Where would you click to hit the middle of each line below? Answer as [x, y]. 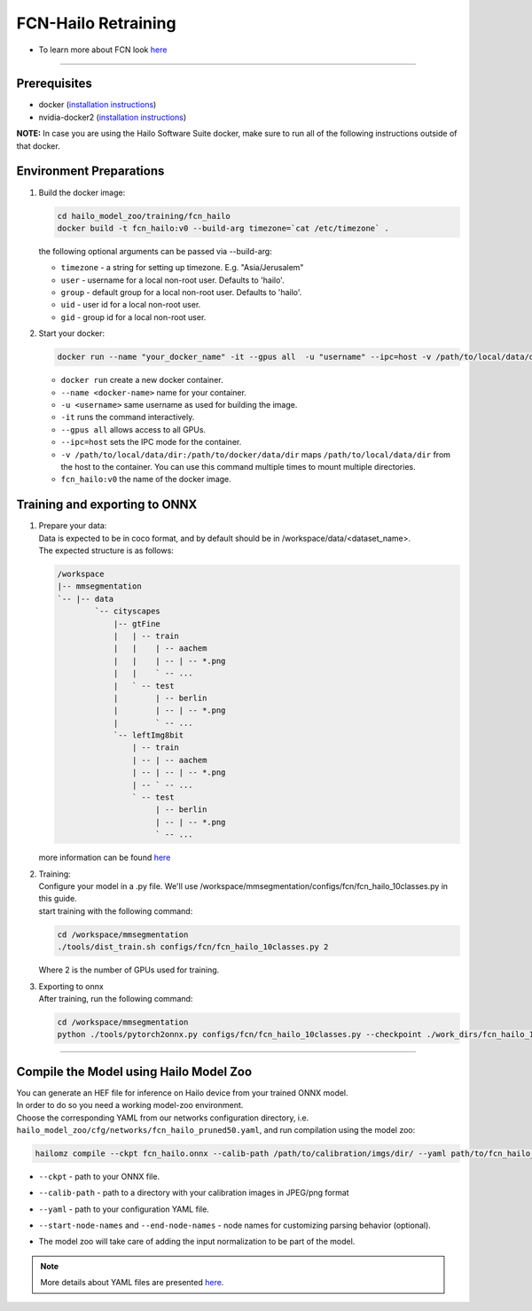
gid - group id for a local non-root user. [133, 317]
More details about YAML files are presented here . [132, 1283]
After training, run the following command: [116, 998]
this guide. [58, 899]
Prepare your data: [73, 526]
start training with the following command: [116, 911]
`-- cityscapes [128, 611]
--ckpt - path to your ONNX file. [99, 1176]
